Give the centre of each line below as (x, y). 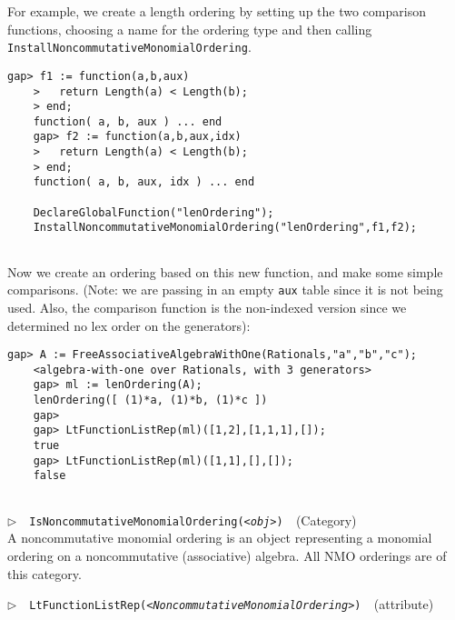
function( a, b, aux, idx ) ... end (144, 182)
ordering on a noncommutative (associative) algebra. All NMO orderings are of (227, 555)
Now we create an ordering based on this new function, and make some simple (225, 271)
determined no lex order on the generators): (129, 325)
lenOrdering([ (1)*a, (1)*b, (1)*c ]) (150, 400)
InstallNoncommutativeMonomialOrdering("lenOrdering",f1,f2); (225, 228)
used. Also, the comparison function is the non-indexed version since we (207, 307)
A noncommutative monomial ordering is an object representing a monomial (220, 538)
